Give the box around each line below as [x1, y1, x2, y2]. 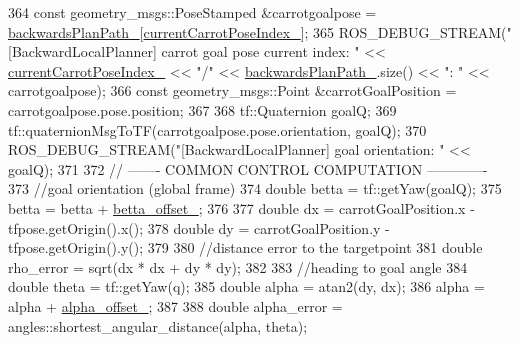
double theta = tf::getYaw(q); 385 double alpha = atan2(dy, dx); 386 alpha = [8, 276, 485, 297]
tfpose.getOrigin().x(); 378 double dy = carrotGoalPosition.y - [8, 217, 390, 238]
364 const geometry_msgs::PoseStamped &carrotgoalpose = [8, 2, 377, 22]
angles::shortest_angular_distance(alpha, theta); [8, 315, 308, 336]
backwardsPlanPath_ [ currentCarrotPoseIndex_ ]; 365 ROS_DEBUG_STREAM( [8, 21, 507, 42]
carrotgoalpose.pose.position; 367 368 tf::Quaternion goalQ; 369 [8, 99, 397, 120]
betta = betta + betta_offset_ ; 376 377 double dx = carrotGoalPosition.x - [8, 197, 475, 218]
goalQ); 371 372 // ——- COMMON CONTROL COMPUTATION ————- [8, 158, 488, 179]
